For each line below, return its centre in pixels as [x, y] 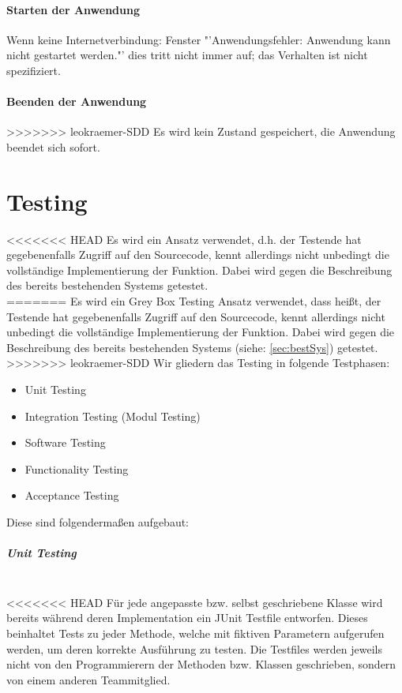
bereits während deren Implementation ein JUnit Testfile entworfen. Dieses [187, 618]
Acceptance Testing [72, 495]
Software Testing [65, 442]
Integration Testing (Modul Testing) [113, 416]
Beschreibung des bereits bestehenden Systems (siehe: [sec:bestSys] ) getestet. [192, 347]
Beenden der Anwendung [77, 101]
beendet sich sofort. [53, 146]
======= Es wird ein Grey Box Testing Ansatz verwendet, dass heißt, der [194, 301]
